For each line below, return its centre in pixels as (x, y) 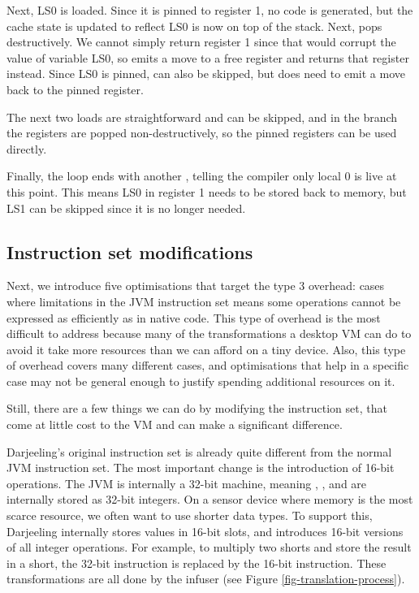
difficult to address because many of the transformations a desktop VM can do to (209, 333)
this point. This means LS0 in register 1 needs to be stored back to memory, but (207, 191)
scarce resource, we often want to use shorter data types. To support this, (190, 515)
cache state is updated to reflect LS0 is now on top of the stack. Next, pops (194, 26)
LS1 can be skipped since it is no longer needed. (126, 208)
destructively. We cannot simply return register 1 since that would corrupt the (201, 42)
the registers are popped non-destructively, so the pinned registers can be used (202, 133)
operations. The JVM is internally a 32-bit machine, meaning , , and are (187, 483)
